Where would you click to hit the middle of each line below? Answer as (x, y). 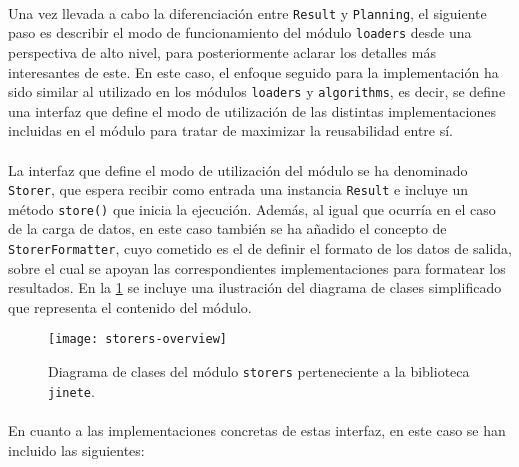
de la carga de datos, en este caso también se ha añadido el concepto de (227, 228)
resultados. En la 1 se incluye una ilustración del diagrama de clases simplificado (255, 287)
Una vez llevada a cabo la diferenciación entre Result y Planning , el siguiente (247, 12)
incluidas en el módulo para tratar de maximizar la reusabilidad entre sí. (230, 130)
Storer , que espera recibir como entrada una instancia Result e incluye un (238, 189)
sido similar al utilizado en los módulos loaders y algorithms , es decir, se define (257, 91)
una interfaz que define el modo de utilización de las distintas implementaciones (252, 110)
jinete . (71, 390)
